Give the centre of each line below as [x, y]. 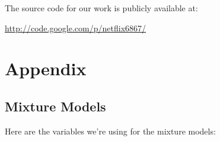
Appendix [46, 68]
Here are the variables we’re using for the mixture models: [110, 131]
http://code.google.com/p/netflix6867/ [76, 28]
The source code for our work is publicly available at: [101, 8]
